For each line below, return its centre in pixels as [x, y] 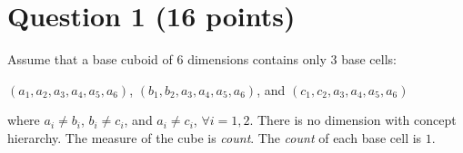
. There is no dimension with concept [353, 120]
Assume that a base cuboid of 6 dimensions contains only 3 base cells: [202, 59]
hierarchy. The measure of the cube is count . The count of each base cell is [215, 137]
